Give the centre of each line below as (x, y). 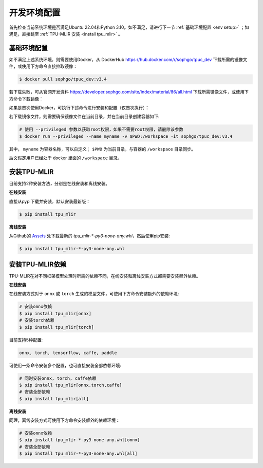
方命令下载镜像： (26, 99)
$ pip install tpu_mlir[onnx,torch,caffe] (71, 385)
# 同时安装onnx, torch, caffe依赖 (58, 378)
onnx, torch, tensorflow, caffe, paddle (68, 353)
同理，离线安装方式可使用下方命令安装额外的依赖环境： (65, 420)
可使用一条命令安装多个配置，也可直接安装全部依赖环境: (65, 365)
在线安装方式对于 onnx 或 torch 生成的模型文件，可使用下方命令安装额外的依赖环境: (94, 294)
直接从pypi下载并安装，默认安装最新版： (50, 201)
